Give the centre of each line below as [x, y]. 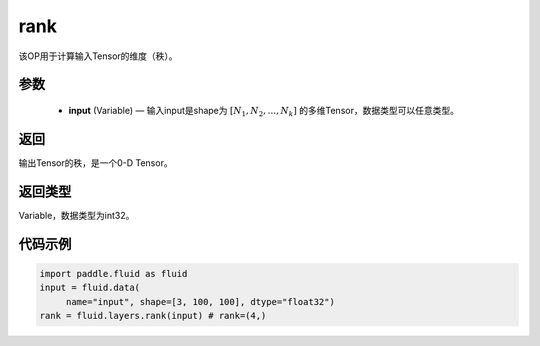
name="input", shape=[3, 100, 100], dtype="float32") [200, 301]
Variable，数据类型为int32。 [76, 215]
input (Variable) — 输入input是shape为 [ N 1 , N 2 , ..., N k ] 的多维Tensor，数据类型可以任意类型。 [264, 111]
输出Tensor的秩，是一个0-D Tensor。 [96, 162]
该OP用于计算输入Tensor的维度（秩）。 [98, 56]
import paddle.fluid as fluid [113, 273]
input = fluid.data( [89, 288]
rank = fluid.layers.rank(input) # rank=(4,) [153, 315]
